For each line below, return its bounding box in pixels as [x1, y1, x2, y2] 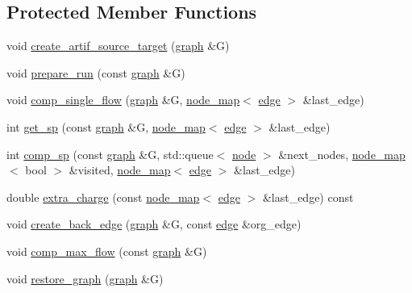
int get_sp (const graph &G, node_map [6, 118, 206, 135]
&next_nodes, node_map [278, 145, 406, 162]
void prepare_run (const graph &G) [6, 64, 185, 81]
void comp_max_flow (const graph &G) [6, 242, 207, 259]
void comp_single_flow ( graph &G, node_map [6, 91, 240, 108]
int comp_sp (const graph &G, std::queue [6, 145, 214, 162]
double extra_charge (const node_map [6, 188, 200, 205]
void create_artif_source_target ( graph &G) [6, 37, 230, 54]
